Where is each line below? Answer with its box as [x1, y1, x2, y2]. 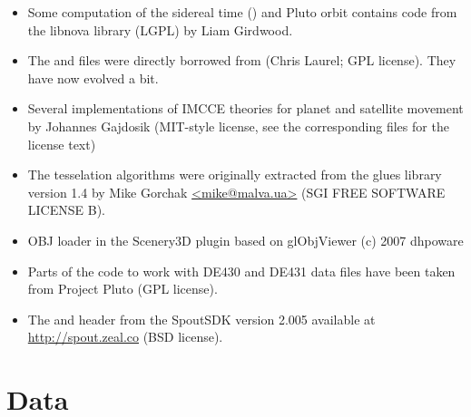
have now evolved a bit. [27, 68, 159, 87]
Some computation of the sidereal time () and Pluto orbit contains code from [27, 3, 457, 21]
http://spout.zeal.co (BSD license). [27, 327, 223, 346]
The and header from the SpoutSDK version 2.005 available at [27, 309, 376, 328]
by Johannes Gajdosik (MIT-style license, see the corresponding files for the [27, 116, 449, 135]
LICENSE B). [27, 200, 105, 219]
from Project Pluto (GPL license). [27, 279, 218, 298]
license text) [27, 134, 96, 153]
